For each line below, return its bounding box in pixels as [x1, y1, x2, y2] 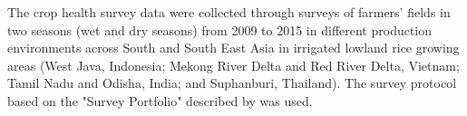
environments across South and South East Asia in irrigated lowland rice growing [7, 38, 460, 57]
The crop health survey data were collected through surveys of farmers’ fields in [7, 3, 451, 21]
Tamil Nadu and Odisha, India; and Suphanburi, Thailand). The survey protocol [7, 73, 457, 92]
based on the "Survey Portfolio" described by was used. [7, 91, 313, 110]
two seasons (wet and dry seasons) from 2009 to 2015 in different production [7, 20, 433, 39]
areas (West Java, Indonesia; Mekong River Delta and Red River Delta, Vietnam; [7, 55, 460, 74]
